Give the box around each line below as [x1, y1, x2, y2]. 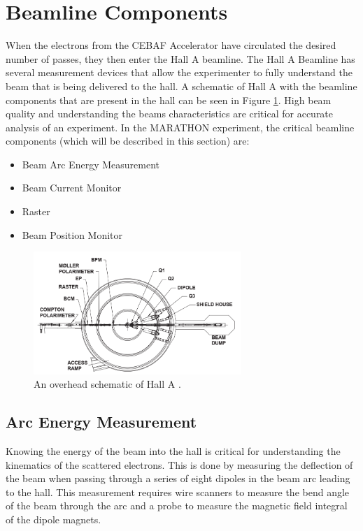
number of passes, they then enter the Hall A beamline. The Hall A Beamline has [6, 51, 355, 66]
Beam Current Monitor [22, 180, 122, 195]
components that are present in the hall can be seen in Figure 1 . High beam [6, 92, 332, 107]
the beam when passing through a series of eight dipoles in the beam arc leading [6, 471, 350, 486]
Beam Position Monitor [22, 227, 123, 242]
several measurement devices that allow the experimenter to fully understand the [6, 65, 353, 80]
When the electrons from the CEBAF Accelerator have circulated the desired [6, 38, 336, 52]
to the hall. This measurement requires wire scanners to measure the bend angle [6, 484, 350, 499]
